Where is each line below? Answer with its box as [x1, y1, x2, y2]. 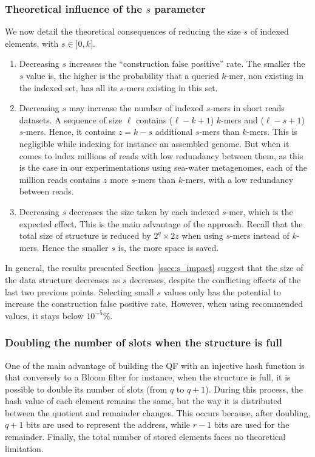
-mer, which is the [226, 205, 293, 218]
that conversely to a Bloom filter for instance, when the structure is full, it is [5, 371, 291, 383]
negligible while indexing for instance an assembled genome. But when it [19, 137, 290, 149]
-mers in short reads [210, 101, 285, 114]
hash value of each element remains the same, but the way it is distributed [5, 394, 282, 407]
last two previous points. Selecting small [5, 285, 154, 298]
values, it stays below [5, 309, 84, 321]
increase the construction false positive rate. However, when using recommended [5, 297, 303, 310]
